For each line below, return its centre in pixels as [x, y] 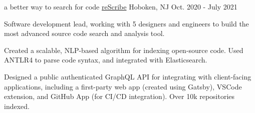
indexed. [17, 106]
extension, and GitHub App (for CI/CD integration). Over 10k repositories [119, 96]
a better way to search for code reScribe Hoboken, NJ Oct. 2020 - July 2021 [121, 6]
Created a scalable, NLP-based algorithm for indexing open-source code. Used [124, 50]
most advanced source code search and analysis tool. [84, 33]
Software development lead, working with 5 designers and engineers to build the [126, 23]
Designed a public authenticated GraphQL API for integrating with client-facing [128, 76]
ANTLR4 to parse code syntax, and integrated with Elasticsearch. [106, 60]
